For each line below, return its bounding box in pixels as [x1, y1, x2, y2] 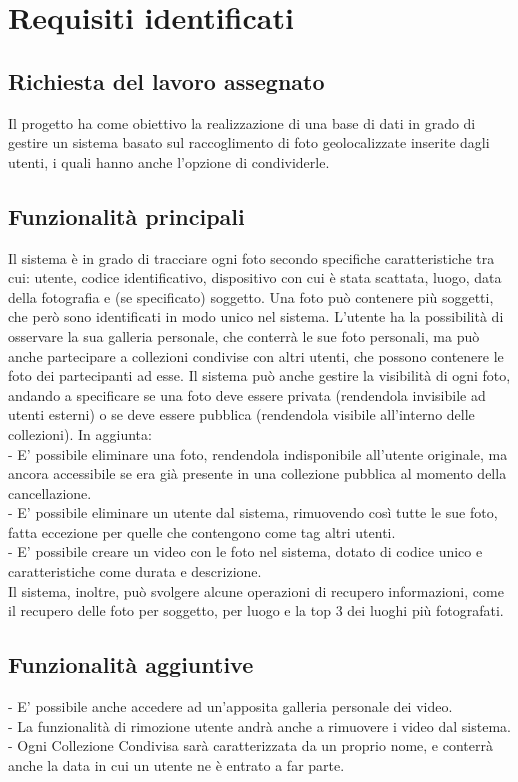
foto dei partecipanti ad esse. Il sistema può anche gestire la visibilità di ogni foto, [8, 365, 511, 386]
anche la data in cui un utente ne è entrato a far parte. [8, 754, 345, 775]
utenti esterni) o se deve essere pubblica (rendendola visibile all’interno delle [8, 404, 475, 425]
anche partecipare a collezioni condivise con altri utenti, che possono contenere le [8, 345, 504, 366]
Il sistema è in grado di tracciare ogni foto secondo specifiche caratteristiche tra [8, 247, 495, 268]
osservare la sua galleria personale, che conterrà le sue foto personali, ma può [8, 325, 480, 346]
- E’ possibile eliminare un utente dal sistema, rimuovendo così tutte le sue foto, [8, 502, 498, 523]
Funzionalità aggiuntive [8, 649, 254, 680]
